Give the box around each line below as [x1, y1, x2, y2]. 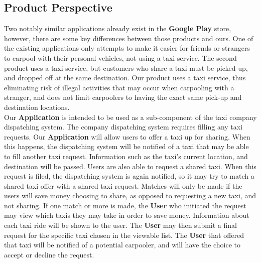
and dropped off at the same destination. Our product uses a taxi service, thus [4, 72, 246, 83]
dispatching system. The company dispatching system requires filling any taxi [4, 121, 243, 132]
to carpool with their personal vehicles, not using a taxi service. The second [4, 52, 237, 63]
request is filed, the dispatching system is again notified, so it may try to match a [4, 171, 254, 181]
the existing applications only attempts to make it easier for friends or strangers [4, 43, 250, 53]
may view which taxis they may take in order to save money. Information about [4, 210, 249, 220]
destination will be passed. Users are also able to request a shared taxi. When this [4, 161, 256, 171]
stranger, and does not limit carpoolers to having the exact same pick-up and [4, 92, 242, 102]
